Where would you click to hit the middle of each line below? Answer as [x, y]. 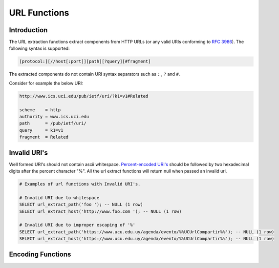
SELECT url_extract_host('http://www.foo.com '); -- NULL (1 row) [100, 211]
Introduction [28, 30]
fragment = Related [44, 137]
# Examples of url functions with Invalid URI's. [80, 184]
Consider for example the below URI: [46, 83]
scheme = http [40, 110]
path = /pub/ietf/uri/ [53, 124]
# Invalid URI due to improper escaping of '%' [77, 225]
